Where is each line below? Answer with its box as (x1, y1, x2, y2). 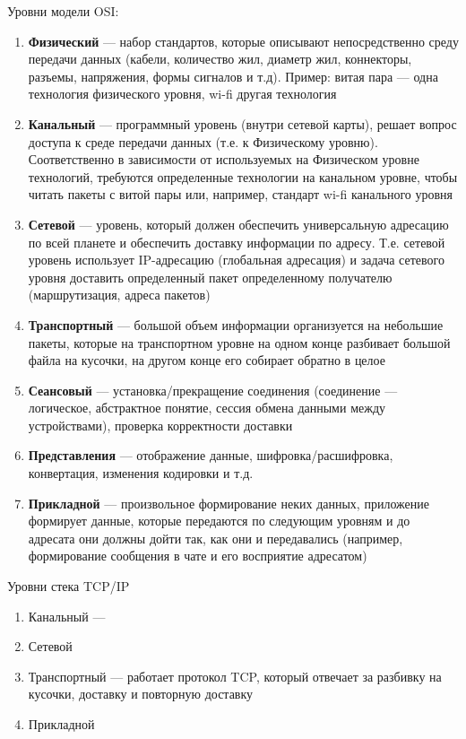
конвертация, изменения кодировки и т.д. (28, 464, 254, 483)
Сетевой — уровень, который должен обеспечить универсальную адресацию (28, 214, 449, 233)
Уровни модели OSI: (7, 2, 119, 20)
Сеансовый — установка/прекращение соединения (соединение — (28, 380, 398, 399)
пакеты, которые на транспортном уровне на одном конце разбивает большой (28, 333, 451, 352)
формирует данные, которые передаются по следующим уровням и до (28, 511, 410, 530)
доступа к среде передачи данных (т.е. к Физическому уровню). (28, 132, 378, 151)
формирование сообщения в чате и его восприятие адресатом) (28, 546, 367, 565)
